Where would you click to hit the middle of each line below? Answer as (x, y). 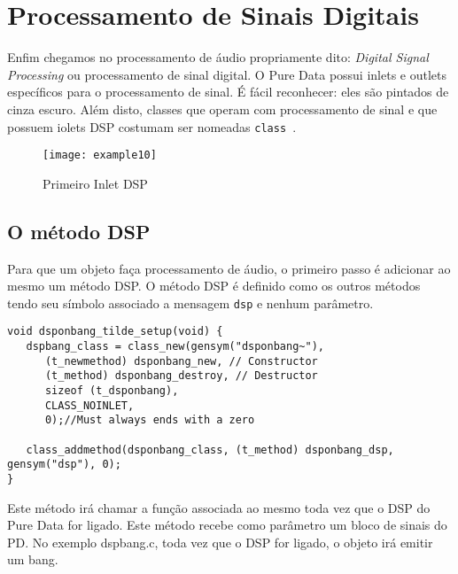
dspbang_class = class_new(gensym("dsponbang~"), (175, 347)
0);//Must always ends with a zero (150, 420)
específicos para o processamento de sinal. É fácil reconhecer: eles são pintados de (228, 92)
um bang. (33, 559)
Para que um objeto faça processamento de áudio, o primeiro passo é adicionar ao (229, 268)
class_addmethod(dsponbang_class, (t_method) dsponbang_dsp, (210, 450)
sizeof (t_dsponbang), (112, 391)
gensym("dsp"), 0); (64, 465)
